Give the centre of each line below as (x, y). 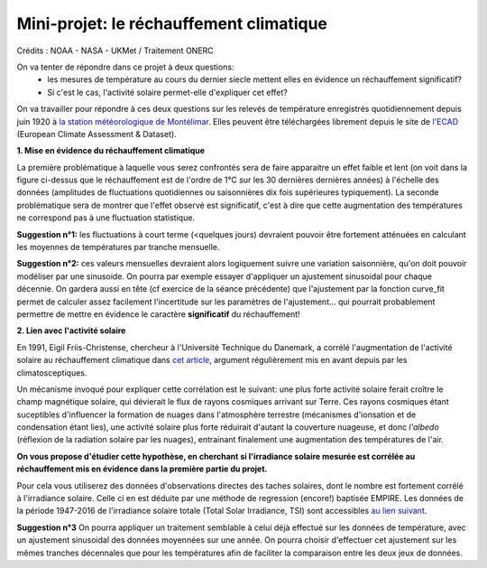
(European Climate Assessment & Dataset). (97, 134)
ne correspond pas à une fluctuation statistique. (106, 218)
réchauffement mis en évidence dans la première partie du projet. (142, 469)
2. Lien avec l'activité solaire (71, 331)
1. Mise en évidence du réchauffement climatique (111, 151)
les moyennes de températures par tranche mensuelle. (118, 247)
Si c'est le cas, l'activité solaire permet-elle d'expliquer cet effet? (168, 92)
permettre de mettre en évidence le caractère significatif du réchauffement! (159, 314)
